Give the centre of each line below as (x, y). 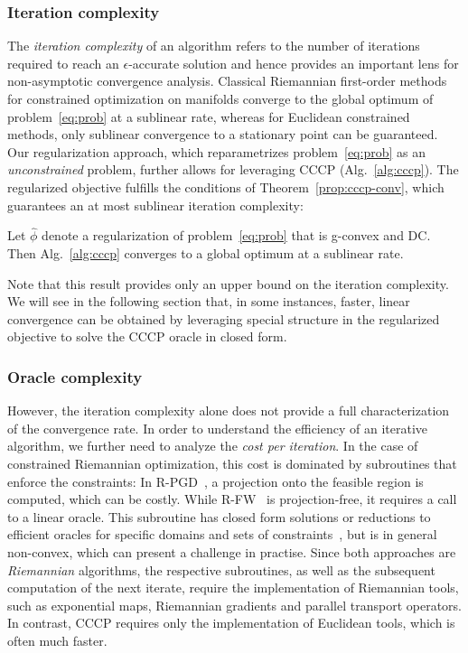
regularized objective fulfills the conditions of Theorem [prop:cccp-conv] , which (226, 187)
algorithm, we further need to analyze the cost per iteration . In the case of (213, 446)
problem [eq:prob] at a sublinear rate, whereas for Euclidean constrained (209, 116)
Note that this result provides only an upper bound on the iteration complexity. (228, 283)
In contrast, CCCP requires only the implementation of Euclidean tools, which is (231, 623)
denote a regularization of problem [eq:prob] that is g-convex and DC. (236, 235)
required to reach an (63, 63)
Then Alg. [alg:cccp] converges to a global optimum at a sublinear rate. (206, 252)
